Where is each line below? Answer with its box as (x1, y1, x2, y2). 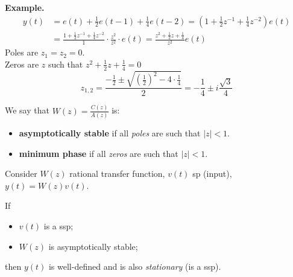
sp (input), (192, 167, 232, 180)
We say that (5, 104, 49, 116)
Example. (5, 1, 45, 13)
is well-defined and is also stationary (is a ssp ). (48, 260, 221, 273)
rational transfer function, (69, 167, 165, 180)
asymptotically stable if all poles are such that (19, 126, 201, 139)
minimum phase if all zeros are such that (19, 147, 178, 159)
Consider (5, 167, 37, 180)
